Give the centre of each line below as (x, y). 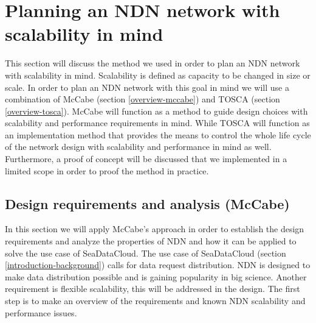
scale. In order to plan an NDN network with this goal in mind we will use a (147, 87)
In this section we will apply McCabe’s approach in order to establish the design (155, 229)
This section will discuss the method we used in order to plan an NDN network (153, 63)
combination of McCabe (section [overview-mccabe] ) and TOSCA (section (143, 99)
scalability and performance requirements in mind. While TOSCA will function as (157, 123)
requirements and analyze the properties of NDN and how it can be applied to (151, 241)
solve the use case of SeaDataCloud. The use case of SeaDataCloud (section (146, 253)
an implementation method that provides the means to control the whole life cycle (158, 134)
